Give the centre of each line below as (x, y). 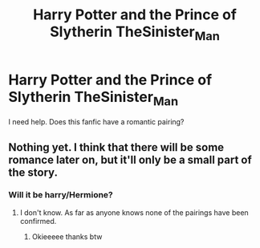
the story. (33, 172)
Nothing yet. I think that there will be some (116, 147)
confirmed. (38, 221)
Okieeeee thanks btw (67, 236)
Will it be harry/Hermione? (61, 195)
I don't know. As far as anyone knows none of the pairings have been (134, 212)
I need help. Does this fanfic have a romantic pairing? (96, 122)
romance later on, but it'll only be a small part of (130, 159)
